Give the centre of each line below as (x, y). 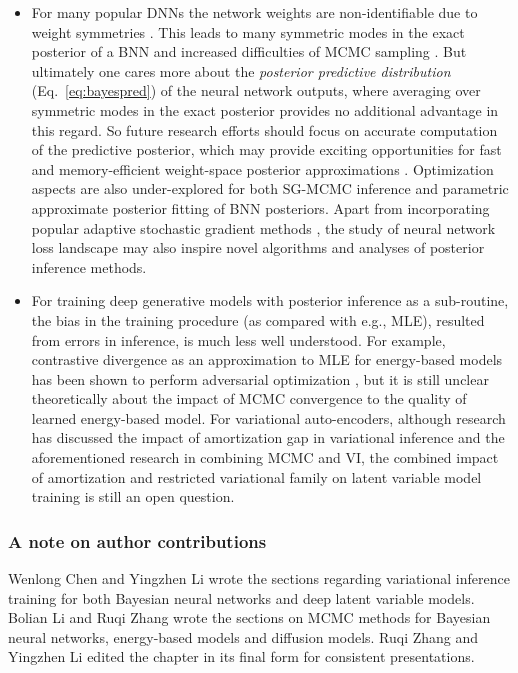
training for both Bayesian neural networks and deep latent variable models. (241, 597)
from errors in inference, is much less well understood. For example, (238, 339)
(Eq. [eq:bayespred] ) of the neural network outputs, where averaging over (256, 90)
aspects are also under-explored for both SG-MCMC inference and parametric (270, 188)
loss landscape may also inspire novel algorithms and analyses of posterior (258, 247)
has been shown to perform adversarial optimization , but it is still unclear (260, 378)
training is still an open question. (133, 496)
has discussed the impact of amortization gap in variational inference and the (268, 437)
